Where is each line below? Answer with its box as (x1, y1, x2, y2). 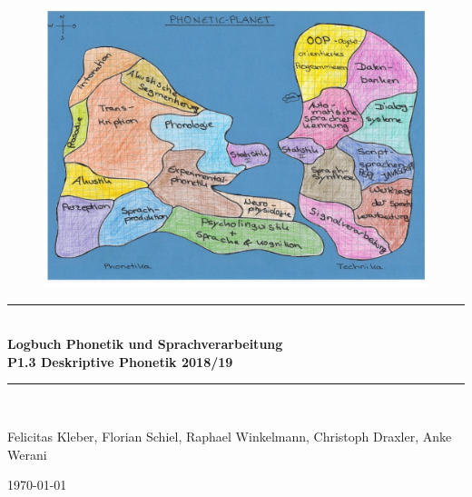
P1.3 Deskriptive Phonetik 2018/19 (7, 352, 233, 371)
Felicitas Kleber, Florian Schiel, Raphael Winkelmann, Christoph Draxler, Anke (7, 427, 452, 446)
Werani (7, 444, 47, 463)
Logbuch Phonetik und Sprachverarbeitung (7, 334, 283, 353)
